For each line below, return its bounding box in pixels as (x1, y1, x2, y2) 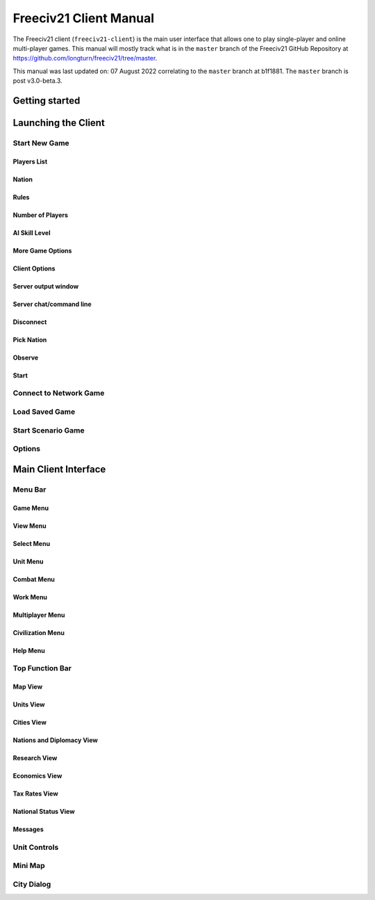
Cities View (12, 718, 47, 727)
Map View (12, 682, 43, 691)
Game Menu (12, 504, 49, 512)
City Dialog (12, 879, 51, 889)
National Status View (12, 807, 76, 816)
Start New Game (12, 138, 69, 147)
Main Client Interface (12, 463, 106, 475)
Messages (12, 825, 44, 834)
